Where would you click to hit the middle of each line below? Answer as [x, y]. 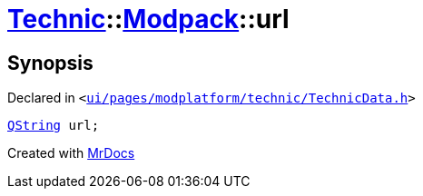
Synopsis [50, 63]
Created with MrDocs [71, 153]
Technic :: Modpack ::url [148, 19]
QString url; [54, 126]
